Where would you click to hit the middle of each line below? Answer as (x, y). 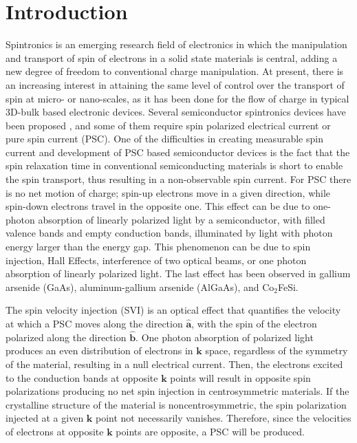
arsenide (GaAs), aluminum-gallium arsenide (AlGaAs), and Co (140, 287)
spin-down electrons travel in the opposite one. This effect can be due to (158, 206)
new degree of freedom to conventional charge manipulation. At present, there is (175, 71)
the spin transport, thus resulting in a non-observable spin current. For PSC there (178, 179)
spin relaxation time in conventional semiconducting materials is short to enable (174, 165)
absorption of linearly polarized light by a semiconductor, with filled (182, 219)
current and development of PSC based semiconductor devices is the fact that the (178, 152)
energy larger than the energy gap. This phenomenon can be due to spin (158, 247)
